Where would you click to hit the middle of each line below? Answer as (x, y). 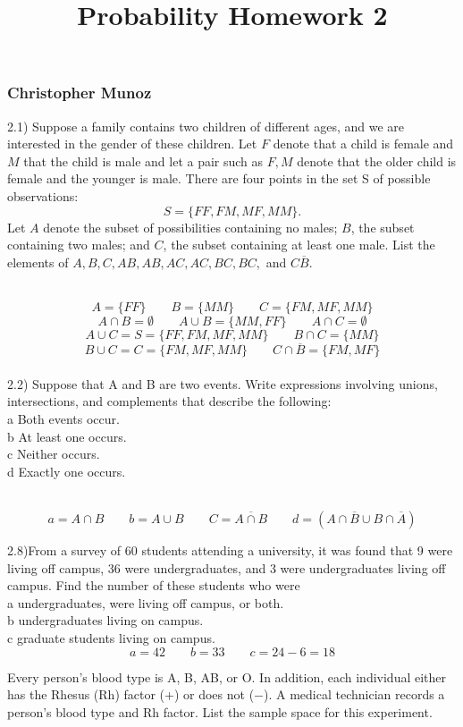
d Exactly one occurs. (67, 471)
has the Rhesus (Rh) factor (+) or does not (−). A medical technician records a (226, 694)
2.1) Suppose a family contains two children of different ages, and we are (206, 126)
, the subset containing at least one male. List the (299, 245)
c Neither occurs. (54, 454)
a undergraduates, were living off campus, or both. (146, 602)
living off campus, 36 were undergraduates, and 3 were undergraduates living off (227, 567)
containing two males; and (79, 245)
